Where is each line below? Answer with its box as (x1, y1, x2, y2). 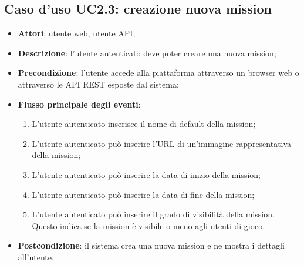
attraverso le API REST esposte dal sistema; (18, 78, 179, 90)
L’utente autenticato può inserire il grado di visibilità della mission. (32, 208, 275, 220)
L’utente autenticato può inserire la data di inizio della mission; (32, 168, 261, 180)
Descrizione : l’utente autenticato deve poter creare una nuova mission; (18, 46, 276, 59)
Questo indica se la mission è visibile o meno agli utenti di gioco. (32, 219, 265, 232)
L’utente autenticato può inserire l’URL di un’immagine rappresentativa (32, 137, 292, 149)
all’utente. (18, 250, 54, 263)
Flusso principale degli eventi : (18, 98, 141, 110)
